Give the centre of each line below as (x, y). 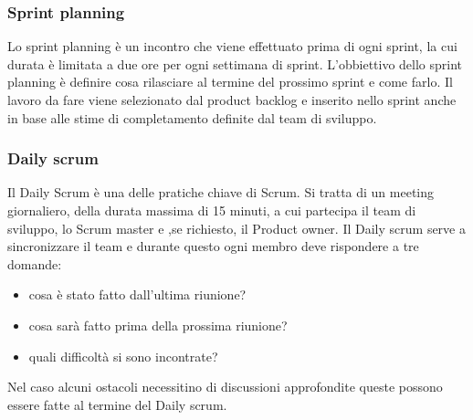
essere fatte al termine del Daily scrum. (117, 404)
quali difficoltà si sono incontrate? (123, 356)
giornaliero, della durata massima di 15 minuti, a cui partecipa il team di (212, 210)
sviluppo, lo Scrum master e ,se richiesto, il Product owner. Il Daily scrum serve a (236, 228)
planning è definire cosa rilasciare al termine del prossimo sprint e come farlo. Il (230, 82)
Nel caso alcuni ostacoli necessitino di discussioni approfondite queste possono (225, 387)
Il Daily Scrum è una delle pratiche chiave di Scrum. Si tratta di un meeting (221, 192)
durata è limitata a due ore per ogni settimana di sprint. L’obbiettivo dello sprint (235, 63)
